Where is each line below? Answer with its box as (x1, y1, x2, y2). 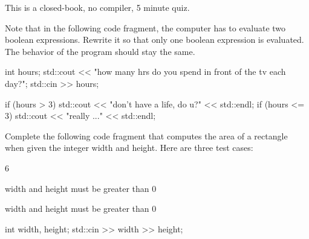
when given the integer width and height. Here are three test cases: (5, 141, 253, 154)
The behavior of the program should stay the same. (5, 45, 195, 57)
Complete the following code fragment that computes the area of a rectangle (5, 129, 288, 142)
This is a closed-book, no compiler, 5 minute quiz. (5, 1, 190, 13)
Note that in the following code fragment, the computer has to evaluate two (5, 21, 286, 34)
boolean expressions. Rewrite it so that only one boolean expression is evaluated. (5, 33, 304, 46)
